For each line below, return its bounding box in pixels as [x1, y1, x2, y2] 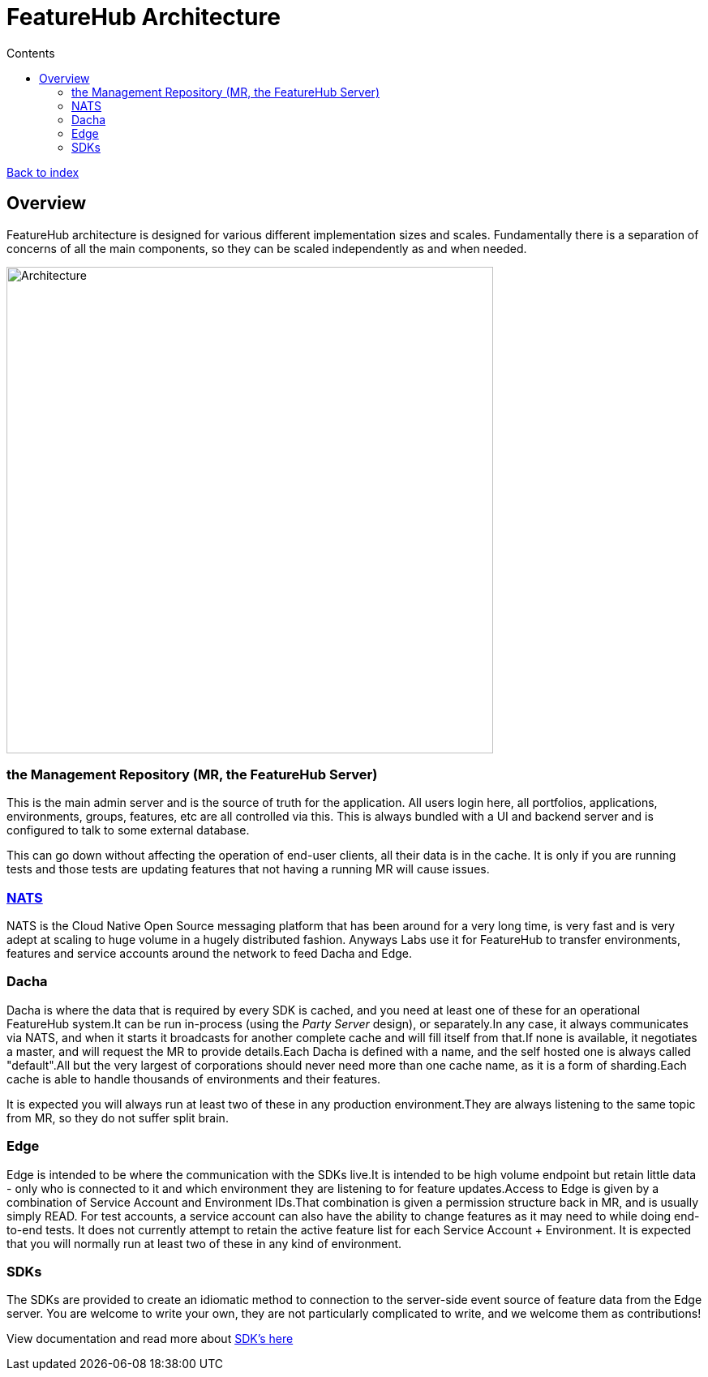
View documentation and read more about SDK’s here [6, 1332, 294, 1346]
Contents [6, 45, 55, 60]
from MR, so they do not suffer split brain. [6, 1110, 229, 1125]
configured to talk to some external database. [6, 823, 250, 838]
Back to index [6, 165, 79, 179]
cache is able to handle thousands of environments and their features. [6, 1071, 381, 1086]
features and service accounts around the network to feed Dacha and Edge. [6, 946, 413, 961]
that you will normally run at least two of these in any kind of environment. [6, 1236, 402, 1250]
